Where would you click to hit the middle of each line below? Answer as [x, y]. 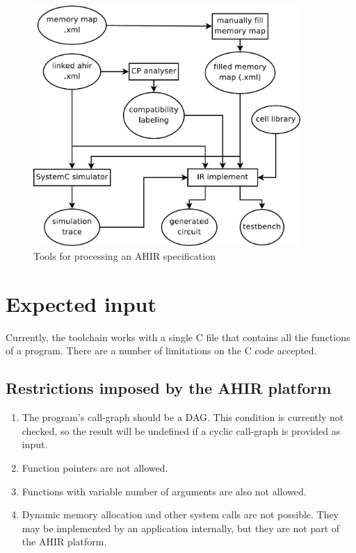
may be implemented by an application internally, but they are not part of [181, 528]
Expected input [81, 303]
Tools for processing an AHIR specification [124, 256]
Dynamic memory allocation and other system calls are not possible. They [180, 514]
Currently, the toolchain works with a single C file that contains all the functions [178, 337]
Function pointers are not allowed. [95, 467]
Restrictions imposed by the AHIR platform [169, 388]
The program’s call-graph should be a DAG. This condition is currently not [183, 417]
